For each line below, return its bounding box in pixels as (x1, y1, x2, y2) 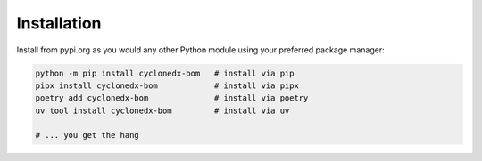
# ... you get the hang (35, 130, 140, 141)
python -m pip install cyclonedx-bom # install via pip (35, 68, 295, 78)
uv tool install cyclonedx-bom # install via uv (35, 105, 290, 116)
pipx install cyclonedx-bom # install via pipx (35, 80, 299, 91)
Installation (16, 13, 102, 33)
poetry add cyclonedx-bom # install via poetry (35, 93, 309, 103)
